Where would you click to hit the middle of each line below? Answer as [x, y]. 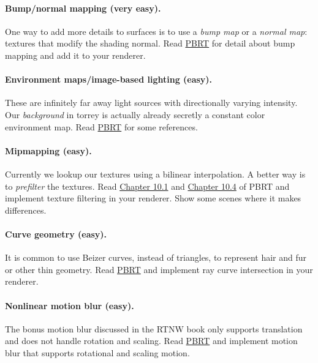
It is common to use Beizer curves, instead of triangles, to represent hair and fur [156, 257]
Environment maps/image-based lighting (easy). [109, 79]
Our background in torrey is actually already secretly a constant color [135, 114]
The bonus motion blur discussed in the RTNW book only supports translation [154, 328]
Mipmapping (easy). [48, 150]
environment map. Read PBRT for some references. [101, 126]
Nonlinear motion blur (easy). [70, 305]
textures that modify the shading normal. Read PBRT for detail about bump [150, 43]
